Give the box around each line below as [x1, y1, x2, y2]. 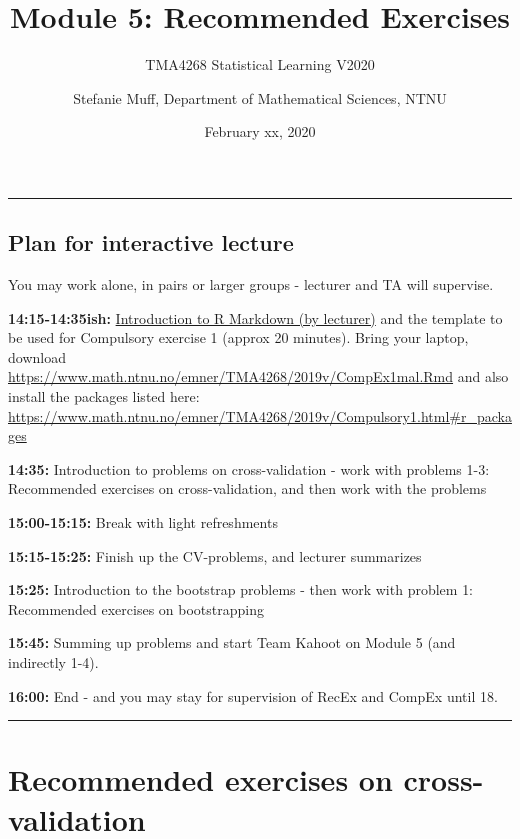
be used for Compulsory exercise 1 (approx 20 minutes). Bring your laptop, [8, 327, 469, 348]
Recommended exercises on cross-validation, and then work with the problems [8, 478, 487, 499]
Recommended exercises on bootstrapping [8, 598, 264, 619]
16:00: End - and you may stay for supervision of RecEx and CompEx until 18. [8, 685, 498, 706]
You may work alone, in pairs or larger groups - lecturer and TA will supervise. [8, 274, 494, 295]
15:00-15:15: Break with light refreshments [8, 512, 278, 533]
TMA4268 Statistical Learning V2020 [145, 54, 375, 75]
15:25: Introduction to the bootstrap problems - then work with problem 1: [8, 579, 474, 600]
